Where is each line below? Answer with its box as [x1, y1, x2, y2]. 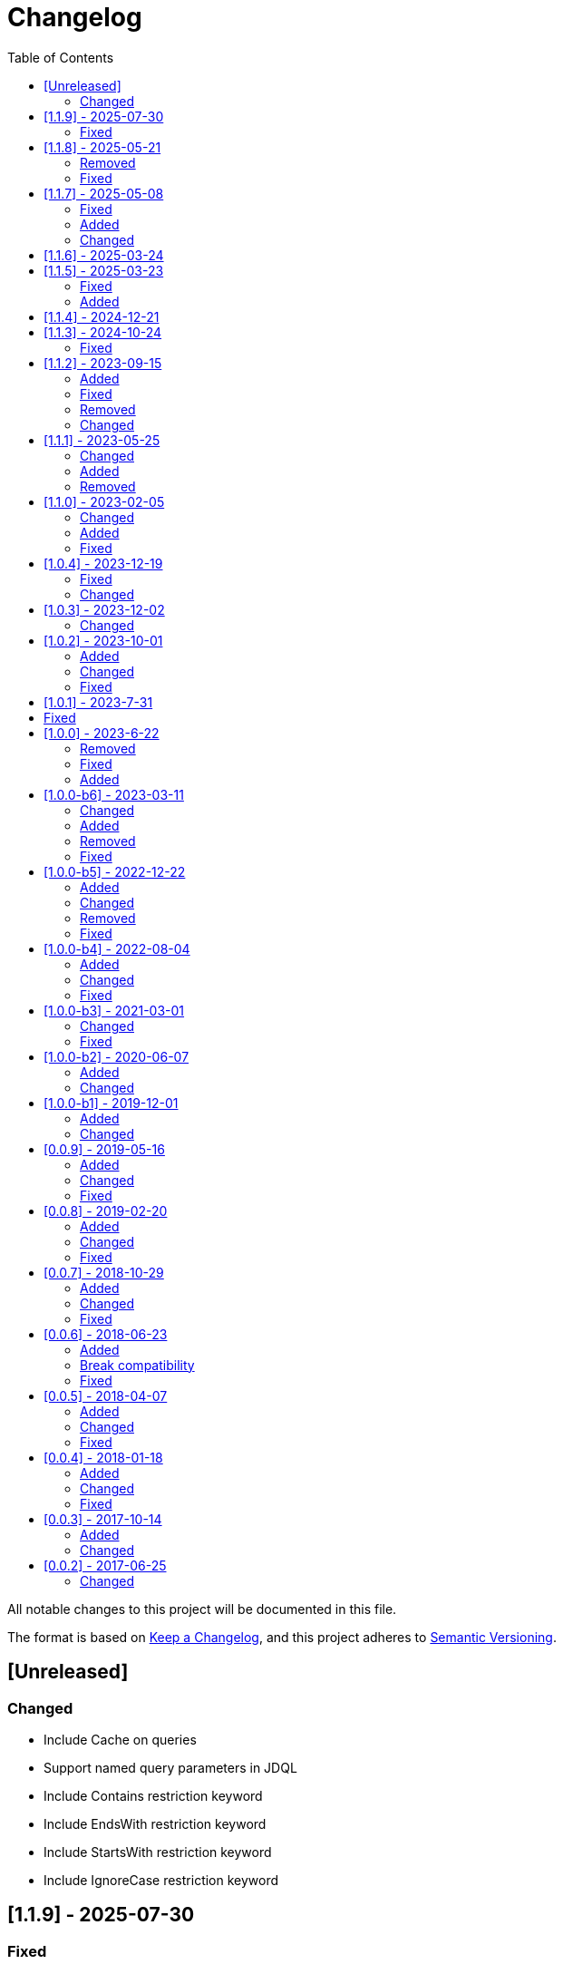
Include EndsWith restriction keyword [44, 1815, 267, 1832]
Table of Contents [7, 49, 114, 65]
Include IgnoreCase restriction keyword [44, 1872, 279, 1888]
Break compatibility [80, 1356, 195, 1373]
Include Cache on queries [44, 1731, 197, 1747]
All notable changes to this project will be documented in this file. [7, 1600, 397, 1617]
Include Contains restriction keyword [44, 1787, 263, 1804]
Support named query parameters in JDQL [44, 1759, 297, 1775]
